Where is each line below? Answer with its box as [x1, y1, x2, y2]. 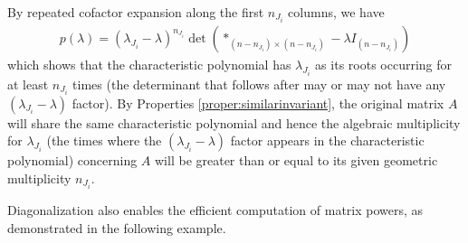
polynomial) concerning [7, 151, 138, 170]
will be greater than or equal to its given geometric [155, 151, 438, 170]
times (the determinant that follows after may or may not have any [72, 74, 446, 93]
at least [7, 74, 49, 93]
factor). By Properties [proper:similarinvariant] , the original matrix [72, 93, 444, 112]
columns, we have [288, 3, 385, 21]
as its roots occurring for [315, 55, 453, 74]
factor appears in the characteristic [230, 131, 425, 150]
